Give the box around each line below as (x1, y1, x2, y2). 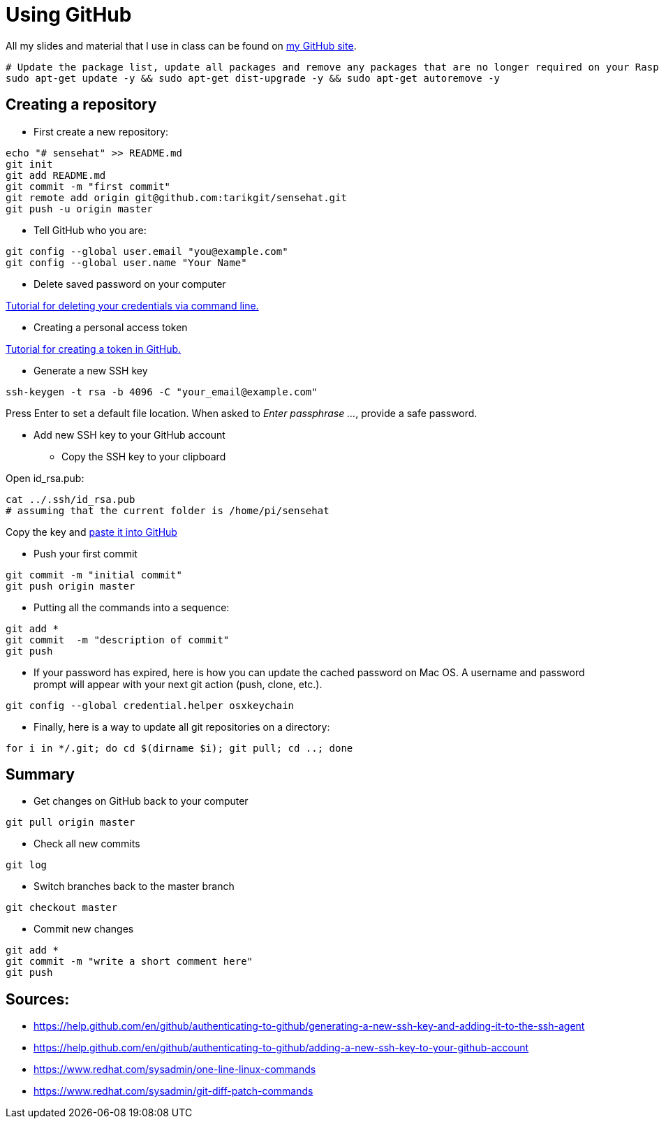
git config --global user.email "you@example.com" (6, 245, 288, 257)
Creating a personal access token (34, 321, 188, 333)
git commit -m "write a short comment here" (6, 956, 253, 968)
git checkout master (6, 902, 118, 914)
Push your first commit (34, 547, 138, 560)
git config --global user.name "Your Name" (6, 256, 247, 268)
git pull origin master (6, 817, 135, 829)
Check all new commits (34, 838, 140, 850)
